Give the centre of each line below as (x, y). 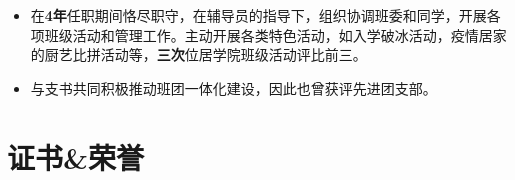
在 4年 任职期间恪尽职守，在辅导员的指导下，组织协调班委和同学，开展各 (265, 15)
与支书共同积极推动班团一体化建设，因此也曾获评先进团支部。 (233, 87)
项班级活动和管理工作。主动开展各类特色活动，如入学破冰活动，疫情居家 (268, 34)
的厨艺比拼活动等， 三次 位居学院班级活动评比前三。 (198, 54)
